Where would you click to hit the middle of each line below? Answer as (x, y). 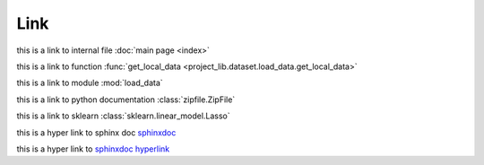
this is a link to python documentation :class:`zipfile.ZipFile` (126, 100)
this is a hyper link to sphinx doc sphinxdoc (96, 132)
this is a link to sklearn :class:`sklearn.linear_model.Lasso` (123, 116)
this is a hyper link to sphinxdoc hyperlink (93, 149)
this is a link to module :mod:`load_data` (90, 83)
